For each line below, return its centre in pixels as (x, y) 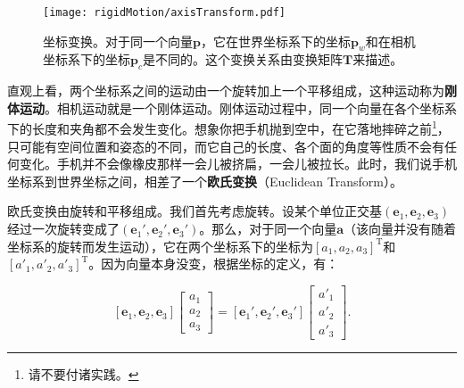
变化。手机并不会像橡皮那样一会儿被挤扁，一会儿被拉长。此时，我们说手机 (238, 164)
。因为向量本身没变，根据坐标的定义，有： (214, 264)
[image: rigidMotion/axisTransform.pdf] (165, 12)
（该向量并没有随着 (400, 229)
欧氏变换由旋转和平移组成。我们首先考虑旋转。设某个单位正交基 (195, 211)
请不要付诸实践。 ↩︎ (83, 374)
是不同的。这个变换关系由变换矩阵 (242, 59)
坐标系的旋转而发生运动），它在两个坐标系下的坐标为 (160, 246)
